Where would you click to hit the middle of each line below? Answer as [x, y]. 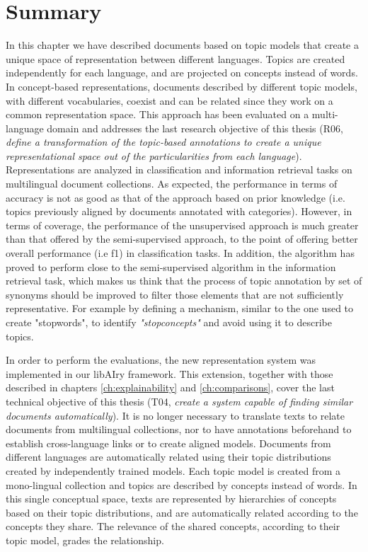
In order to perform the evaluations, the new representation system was [161, 360]
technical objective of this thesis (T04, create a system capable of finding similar [179, 401]
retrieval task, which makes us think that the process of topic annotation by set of [184, 281]
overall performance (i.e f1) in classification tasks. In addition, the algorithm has [180, 253]
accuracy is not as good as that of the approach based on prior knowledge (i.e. [176, 197]
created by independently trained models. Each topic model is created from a [173, 470]
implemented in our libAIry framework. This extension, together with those [169, 373]
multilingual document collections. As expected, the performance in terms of [172, 184]
